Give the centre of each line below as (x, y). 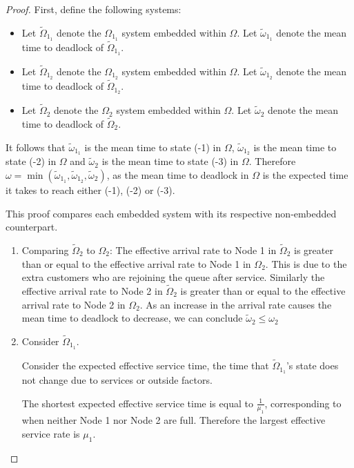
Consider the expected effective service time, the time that (145, 365)
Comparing (45, 250)
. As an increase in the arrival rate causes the (236, 304)
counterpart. (32, 227)
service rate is (51, 433)
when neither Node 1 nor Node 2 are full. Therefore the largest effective (174, 420)
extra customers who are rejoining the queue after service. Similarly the (173, 277)
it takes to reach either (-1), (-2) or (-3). (90, 189)
